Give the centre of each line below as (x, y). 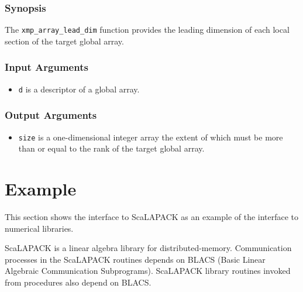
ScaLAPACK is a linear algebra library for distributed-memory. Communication (148, 248)
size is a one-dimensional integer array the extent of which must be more (151, 137)
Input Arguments (47, 67)
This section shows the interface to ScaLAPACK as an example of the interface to (152, 216)
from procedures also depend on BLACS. (78, 282)
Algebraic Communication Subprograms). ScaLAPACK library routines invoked (148, 271)
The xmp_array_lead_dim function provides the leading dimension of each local (147, 30)
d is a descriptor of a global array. (79, 89)
